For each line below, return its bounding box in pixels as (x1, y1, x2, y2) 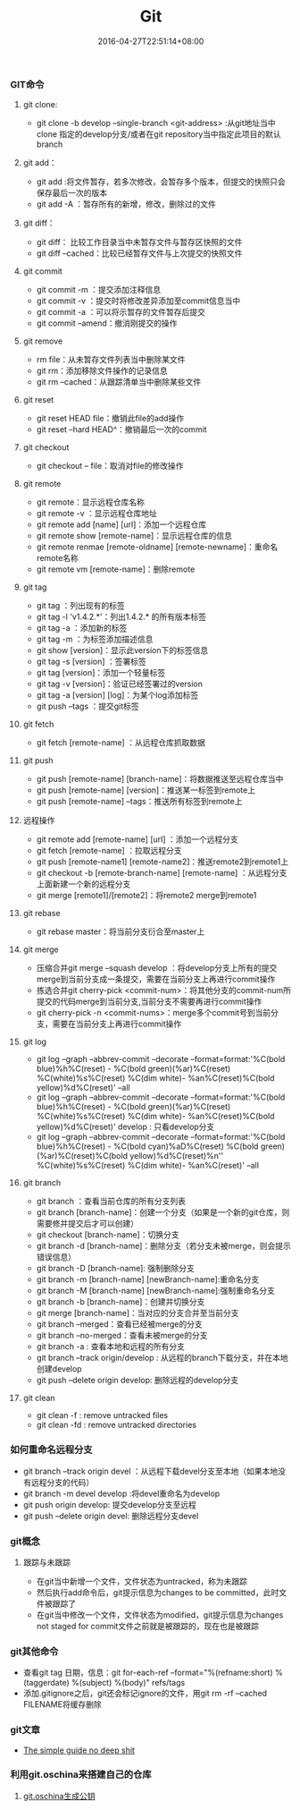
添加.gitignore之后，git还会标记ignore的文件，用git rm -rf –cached (22, 1688, 267, 1699)
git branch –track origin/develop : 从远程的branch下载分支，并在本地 (36, 1353, 288, 1364)
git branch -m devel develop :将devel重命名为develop (22, 1488, 221, 1499)
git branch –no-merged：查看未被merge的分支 (36, 1330, 208, 1341)
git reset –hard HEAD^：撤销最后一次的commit (36, 424, 208, 435)
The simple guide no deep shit (22, 1745, 135, 1755)
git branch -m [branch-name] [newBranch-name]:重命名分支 (36, 1274, 260, 1285)
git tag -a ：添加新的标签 (36, 623, 128, 633)
